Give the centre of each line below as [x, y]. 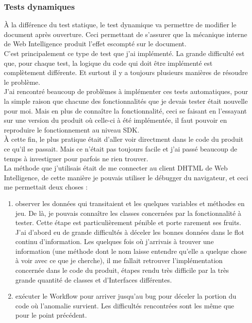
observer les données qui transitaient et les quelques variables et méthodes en [130, 203]
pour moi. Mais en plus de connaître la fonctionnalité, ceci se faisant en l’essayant [126, 110]
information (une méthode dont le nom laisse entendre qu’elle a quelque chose [131, 251]
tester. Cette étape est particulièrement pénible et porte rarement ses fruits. [128, 222]
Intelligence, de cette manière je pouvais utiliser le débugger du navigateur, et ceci [126, 177]
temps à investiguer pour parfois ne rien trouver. [76, 158]
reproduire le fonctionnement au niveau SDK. [72, 129]
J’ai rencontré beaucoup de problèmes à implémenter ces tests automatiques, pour [126, 91]
